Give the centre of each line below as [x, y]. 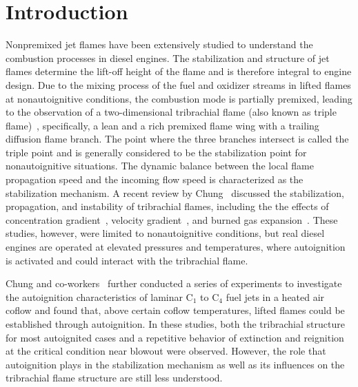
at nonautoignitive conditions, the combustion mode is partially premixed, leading [179, 98]
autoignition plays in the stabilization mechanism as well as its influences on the [175, 364]
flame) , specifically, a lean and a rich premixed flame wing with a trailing [162, 125]
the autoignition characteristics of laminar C [99, 296]
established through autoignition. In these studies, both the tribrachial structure [175, 324]
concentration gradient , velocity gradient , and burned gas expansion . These [172, 219]
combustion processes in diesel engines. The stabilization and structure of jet [168, 57]
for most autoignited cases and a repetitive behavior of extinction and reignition [175, 337]
